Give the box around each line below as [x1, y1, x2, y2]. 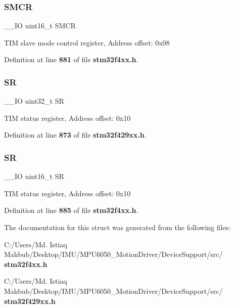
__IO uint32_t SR [4, 96, 64, 106]
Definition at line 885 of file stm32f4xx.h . [4, 205, 138, 215]
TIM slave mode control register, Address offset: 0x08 [4, 37, 170, 48]
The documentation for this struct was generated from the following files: [4, 222, 231, 232]
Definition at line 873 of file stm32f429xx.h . [4, 129, 147, 140]
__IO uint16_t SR [4, 171, 64, 182]
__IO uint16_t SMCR [4, 20, 76, 31]
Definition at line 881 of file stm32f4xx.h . [4, 54, 138, 65]
